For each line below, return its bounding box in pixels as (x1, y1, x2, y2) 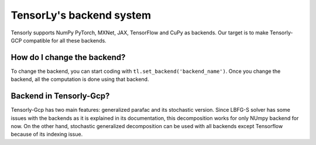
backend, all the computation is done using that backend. (11, 76, 149, 83)
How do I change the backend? (11, 52, 126, 62)
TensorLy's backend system (11, 9, 152, 22)
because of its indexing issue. (11, 131, 83, 138)
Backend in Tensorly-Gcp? (11, 91, 110, 101)
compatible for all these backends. (23, 37, 107, 44)
